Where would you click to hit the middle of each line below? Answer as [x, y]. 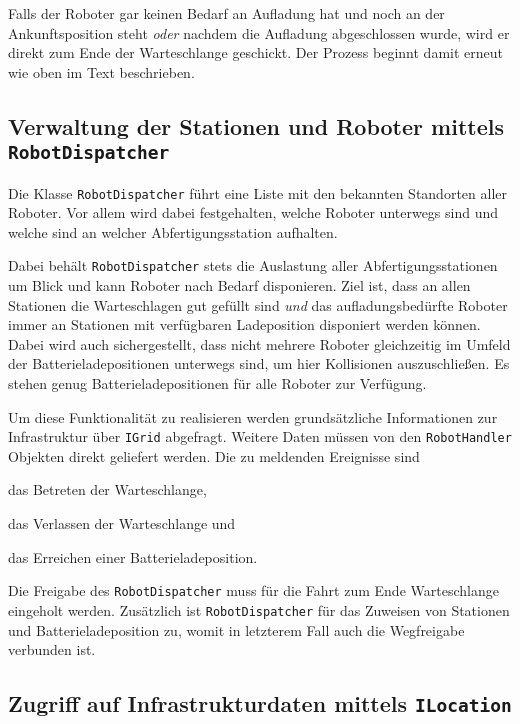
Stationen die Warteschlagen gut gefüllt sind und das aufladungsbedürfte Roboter [258, 304]
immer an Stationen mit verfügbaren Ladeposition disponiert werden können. [244, 324]
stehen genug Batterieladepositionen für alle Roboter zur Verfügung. [217, 383]
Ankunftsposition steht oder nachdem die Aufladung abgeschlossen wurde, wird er [259, 32]
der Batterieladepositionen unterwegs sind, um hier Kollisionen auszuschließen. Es [259, 363]
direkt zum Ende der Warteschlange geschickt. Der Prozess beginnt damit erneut [255, 52]
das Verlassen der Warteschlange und [122, 523]
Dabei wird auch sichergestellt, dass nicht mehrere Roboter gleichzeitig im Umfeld [259, 343]
